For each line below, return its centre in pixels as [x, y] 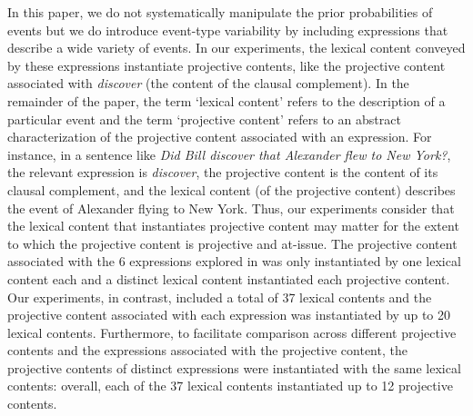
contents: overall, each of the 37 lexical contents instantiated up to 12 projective [230, 386]
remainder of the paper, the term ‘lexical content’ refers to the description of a [226, 100]
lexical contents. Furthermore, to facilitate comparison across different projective [232, 332]
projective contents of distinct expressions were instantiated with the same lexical [234, 367]
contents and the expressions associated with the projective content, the [207, 350]
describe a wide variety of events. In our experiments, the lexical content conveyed [236, 48]
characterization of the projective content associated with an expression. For [220, 137]
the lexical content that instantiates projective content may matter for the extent [233, 226]
